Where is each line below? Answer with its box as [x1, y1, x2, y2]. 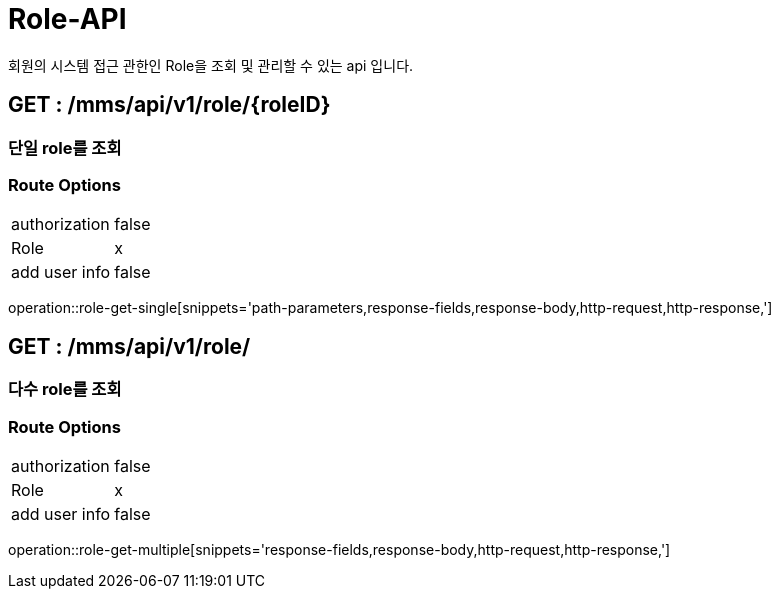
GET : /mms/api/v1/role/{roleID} [8, 92, 331, 118]
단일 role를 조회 [8, 137, 122, 158]
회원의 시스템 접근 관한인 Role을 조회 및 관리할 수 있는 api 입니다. [8, 56, 414, 74]
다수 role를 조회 [8, 379, 122, 400]
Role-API [8, 2, 127, 36]
